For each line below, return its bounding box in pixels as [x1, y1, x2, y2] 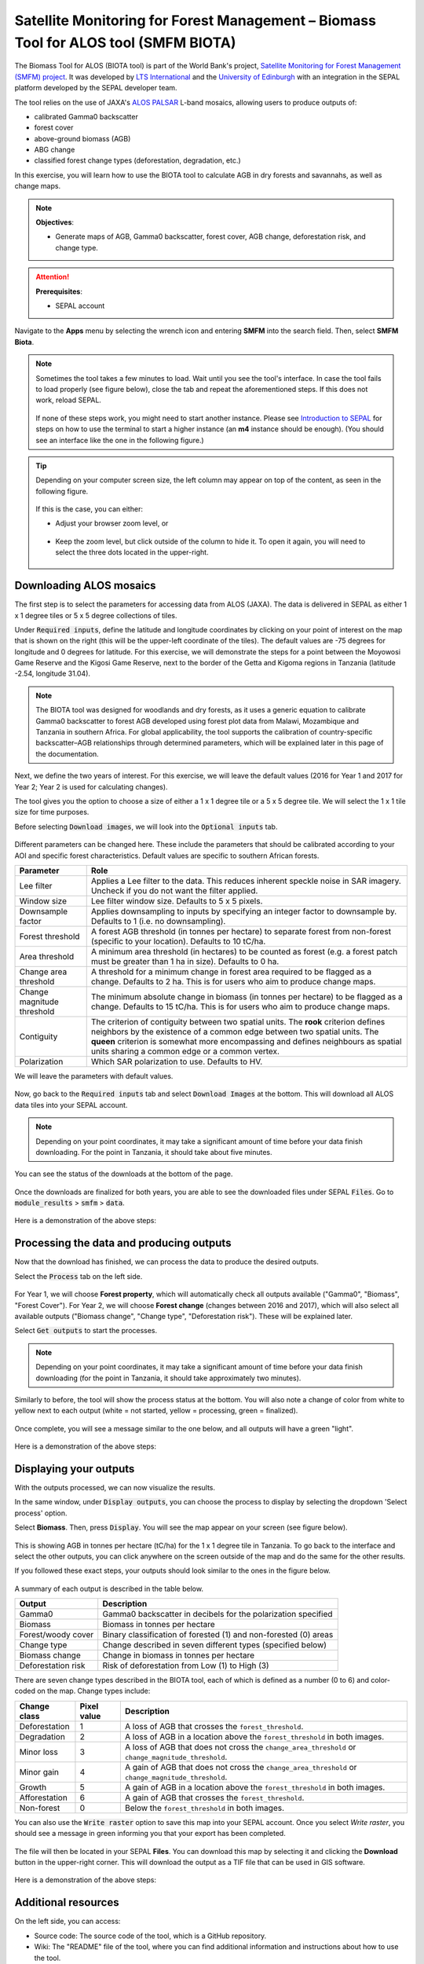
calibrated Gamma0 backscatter [34, 112, 139, 121]
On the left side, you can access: [14, 1917, 121, 1926]
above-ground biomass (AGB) [34, 134, 131, 143]
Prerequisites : [35, 287, 82, 296]
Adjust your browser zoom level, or [55, 518, 169, 528]
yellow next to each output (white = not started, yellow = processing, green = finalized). [14, 1406, 298, 1416]
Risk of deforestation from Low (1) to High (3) [102, 1660, 270, 1671]
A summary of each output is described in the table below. [14, 1584, 204, 1593]
